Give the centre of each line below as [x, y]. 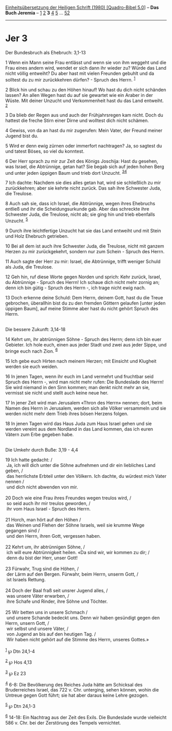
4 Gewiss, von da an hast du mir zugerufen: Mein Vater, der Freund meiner [84, 130]
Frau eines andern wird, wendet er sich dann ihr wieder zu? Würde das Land [86, 68]
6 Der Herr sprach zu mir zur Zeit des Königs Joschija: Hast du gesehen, [82, 161]
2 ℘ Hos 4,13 [19, 662]
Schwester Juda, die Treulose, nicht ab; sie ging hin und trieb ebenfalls [80, 214]
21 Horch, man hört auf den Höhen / [43, 519]
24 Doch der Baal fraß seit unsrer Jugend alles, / [57, 590]
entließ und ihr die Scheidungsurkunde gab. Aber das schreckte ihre [77, 209]
